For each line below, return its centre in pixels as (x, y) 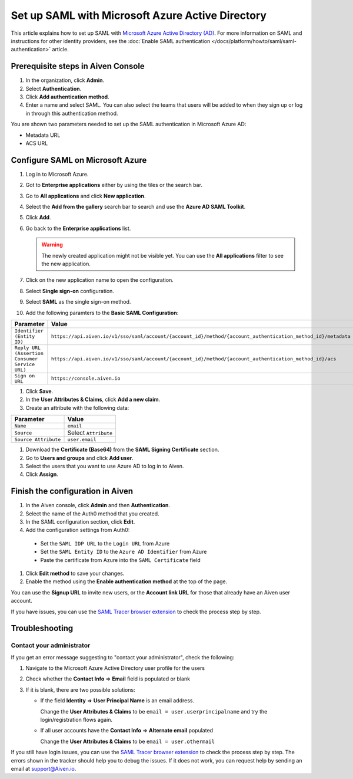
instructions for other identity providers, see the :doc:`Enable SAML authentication (111, 41)
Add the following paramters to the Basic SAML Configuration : (102, 313)
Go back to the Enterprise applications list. (78, 228)
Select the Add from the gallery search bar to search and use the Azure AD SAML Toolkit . (136, 207)
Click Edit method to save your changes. (75, 573)
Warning (52, 245)
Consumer (26, 359)
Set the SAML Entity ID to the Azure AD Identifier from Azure (124, 552)
